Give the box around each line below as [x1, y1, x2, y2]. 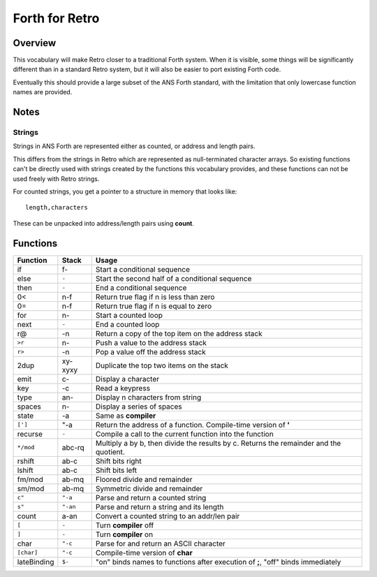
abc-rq [61, 442, 85, 452]
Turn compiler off [95, 520, 154, 530]
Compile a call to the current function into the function [95, 429, 274, 439]
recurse [17, 429, 43, 439]
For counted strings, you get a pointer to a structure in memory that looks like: [13, 187, 237, 196]
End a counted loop [95, 319, 160, 329]
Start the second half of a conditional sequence [95, 273, 252, 283]
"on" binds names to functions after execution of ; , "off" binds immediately [95, 557, 341, 567]
